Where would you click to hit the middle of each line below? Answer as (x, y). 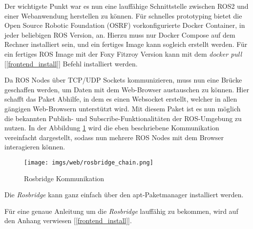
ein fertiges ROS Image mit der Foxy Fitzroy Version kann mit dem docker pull (123, 53)
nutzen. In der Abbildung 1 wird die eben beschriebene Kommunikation (112, 128)
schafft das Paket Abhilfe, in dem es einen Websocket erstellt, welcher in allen (121, 99)
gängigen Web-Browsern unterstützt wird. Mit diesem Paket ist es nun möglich (123, 108)
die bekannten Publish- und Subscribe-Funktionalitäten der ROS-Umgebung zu (123, 118)
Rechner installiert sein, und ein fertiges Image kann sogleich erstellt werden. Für (126, 44)
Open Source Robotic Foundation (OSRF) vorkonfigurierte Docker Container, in (125, 25)
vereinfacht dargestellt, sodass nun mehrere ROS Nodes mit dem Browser (114, 137)
